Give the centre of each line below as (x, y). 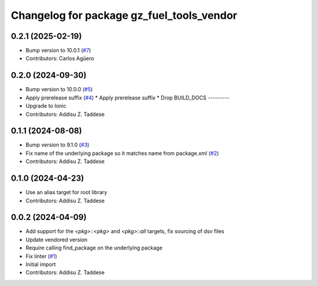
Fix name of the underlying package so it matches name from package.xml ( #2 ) (122, 153)
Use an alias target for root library (67, 192)
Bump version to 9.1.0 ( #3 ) (57, 145)
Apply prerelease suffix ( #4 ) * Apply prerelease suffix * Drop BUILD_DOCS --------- (127, 98)
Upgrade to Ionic (46, 106)
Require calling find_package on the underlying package (94, 248)
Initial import (41, 264)
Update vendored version (57, 240)
